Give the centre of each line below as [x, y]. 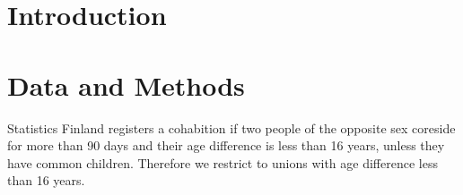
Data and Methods [126, 85]
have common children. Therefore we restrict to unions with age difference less [223, 162]
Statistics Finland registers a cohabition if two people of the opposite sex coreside [231, 127]
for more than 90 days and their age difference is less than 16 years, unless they [226, 145]
